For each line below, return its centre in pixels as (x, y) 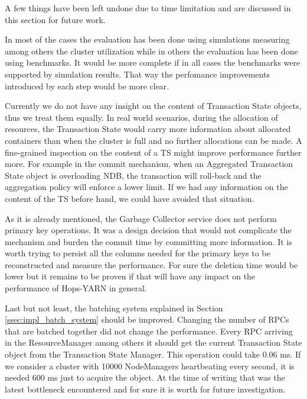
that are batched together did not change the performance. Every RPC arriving (149, 331)
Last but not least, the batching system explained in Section (114, 308)
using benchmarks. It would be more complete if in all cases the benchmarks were (153, 62)
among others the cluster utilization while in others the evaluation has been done (151, 51)
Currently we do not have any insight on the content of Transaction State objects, (153, 106)
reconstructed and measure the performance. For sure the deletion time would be (151, 264)
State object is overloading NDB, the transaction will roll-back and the (133, 175)
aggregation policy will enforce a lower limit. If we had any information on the (146, 187)
